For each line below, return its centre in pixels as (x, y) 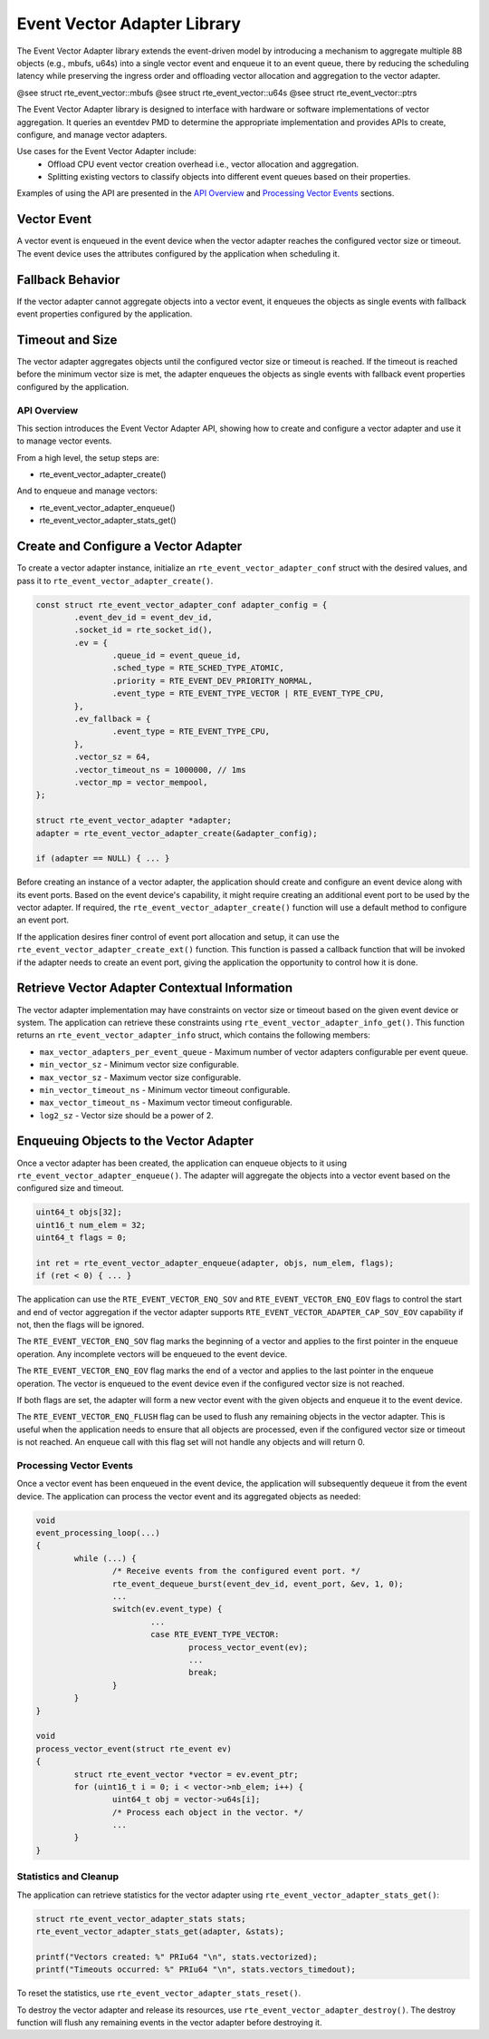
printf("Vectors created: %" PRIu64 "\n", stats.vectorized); (177, 1956)
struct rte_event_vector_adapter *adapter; (134, 820)
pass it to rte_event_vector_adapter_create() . (115, 580)
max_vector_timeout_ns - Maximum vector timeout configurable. (166, 1103)
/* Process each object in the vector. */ (207, 1812)
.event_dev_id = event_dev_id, (143, 617)
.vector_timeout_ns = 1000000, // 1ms (160, 770)
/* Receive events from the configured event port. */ (236, 1571)
